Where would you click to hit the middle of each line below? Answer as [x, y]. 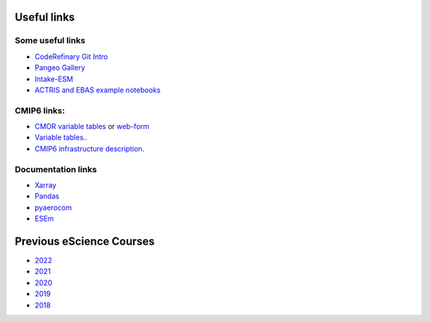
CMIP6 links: [40, 110]
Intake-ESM [54, 79]
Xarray [45, 185]
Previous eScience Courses [85, 241]
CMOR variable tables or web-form [92, 127]
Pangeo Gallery [60, 68]
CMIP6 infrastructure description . [90, 148]
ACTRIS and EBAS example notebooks [98, 90]
